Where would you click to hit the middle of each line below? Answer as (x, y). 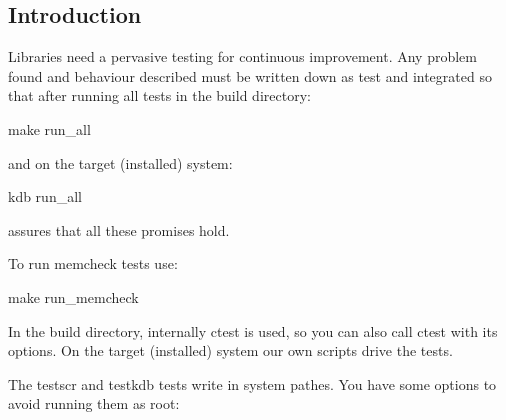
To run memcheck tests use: (93, 263)
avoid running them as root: (94, 403)
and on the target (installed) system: (120, 162)
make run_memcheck (73, 296)
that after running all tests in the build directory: (159, 95)
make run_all (49, 128)
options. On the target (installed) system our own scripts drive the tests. (230, 350)
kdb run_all (45, 196)
